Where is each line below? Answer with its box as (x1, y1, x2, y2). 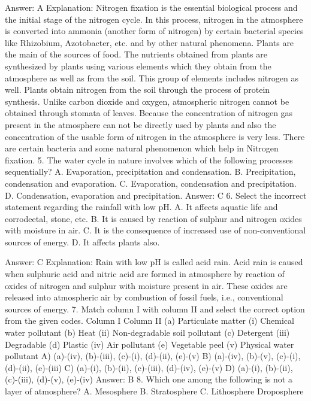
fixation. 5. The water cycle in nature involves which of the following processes (5, 153, 293, 166)
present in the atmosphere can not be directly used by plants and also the (5, 118, 276, 130)
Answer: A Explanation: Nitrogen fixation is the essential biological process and (5, 1, 298, 13)
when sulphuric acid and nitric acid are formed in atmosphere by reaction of (5, 268, 285, 280)
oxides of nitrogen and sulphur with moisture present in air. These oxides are (5, 279, 288, 291)
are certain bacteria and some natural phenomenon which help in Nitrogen (5, 142, 279, 154)
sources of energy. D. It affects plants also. (5, 235, 160, 248)
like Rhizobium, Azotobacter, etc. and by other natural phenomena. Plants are (5, 36, 294, 48)
